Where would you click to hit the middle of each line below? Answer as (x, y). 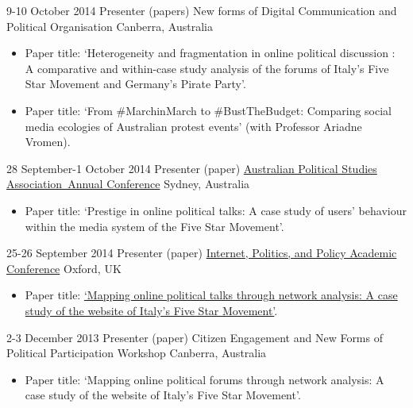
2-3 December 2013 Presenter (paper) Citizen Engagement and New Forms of (195, 337)
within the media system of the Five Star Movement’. (154, 226)
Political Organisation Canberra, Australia (110, 26)
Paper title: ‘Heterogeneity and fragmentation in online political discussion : (210, 53)
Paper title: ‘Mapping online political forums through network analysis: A (205, 379)
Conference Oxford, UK (64, 268)
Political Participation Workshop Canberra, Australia (137, 353)
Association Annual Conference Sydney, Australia (128, 184)
